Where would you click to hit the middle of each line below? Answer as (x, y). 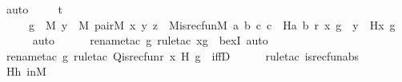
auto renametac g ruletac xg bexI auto (150, 40)
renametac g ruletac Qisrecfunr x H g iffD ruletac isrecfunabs (183, 55)
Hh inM (26, 71)
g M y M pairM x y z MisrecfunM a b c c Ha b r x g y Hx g (212, 24)
